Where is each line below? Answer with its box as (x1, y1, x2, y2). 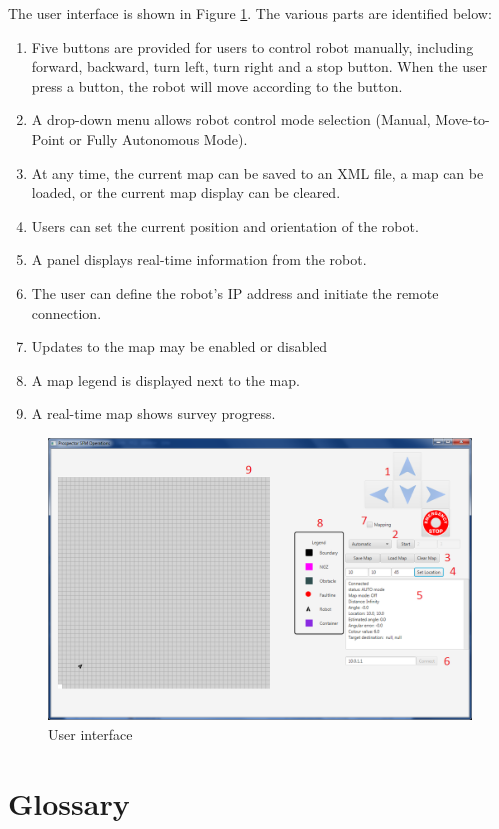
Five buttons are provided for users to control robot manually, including (31, 36, 474, 57)
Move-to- (435, 109, 490, 130)
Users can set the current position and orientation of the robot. (31, 215, 419, 236)
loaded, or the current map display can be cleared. (31, 182, 341, 203)
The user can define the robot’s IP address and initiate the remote (31, 282, 439, 303)
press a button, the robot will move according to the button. (31, 75, 403, 96)
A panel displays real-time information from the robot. (31, 249, 367, 270)
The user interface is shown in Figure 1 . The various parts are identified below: (8, 3, 492, 23)
